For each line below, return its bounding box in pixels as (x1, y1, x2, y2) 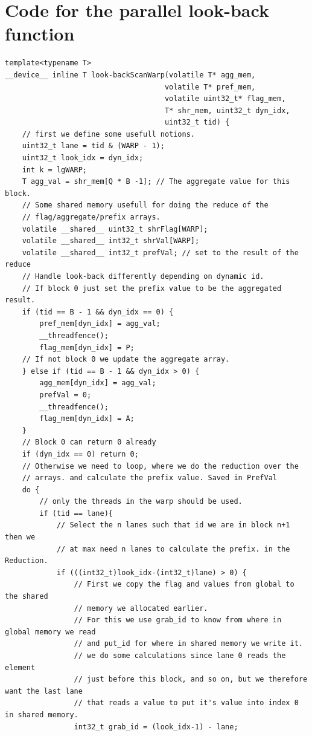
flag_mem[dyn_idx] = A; (39, 414, 135, 423)
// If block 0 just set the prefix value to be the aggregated (22, 284, 282, 293)
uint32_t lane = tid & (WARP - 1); (22, 142, 165, 151)
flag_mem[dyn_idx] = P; (39, 343, 135, 352)
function (5, 21, 75, 46)
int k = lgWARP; (22, 165, 88, 174)
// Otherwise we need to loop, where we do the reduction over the (22, 461, 299, 471)
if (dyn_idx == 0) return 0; (22, 449, 139, 458)
